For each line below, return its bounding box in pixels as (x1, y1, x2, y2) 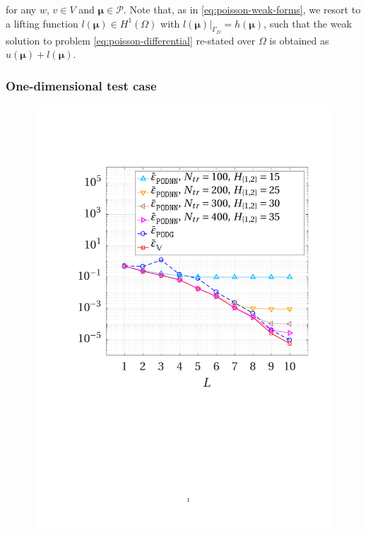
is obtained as (269, 33, 329, 47)
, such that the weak (264, 16, 352, 30)
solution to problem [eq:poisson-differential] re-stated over (6, 33, 256, 47)
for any (6, 2, 37, 16)
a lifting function (6, 16, 78, 30)
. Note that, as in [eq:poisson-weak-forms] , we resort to (123, 2, 361, 16)
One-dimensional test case (6, 76, 157, 94)
